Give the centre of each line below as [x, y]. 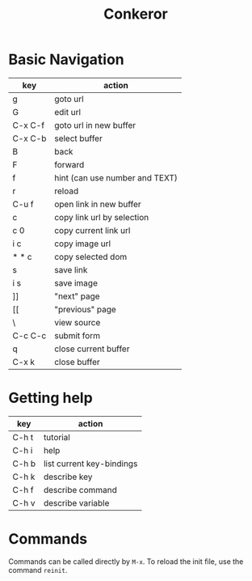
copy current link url [92, 230]
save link [71, 269]
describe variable [76, 503]
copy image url [82, 244]
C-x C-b [29, 138]
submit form [77, 335]
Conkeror [136, 14]
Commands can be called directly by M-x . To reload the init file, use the [126, 561]
